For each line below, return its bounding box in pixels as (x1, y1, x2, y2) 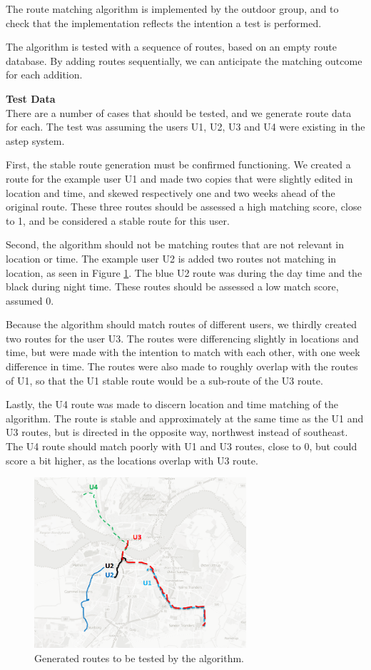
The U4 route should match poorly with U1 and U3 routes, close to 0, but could (6, 439, 357, 454)
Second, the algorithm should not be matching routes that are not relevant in (6, 237, 344, 252)
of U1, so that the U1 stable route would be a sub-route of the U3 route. (6, 372, 323, 387)
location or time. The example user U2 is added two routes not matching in (6, 250, 337, 265)
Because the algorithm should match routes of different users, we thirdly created (6, 317, 357, 332)
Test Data (6, 91, 56, 106)
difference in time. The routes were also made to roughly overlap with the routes (6, 359, 358, 374)
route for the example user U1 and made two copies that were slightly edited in (6, 171, 353, 186)
